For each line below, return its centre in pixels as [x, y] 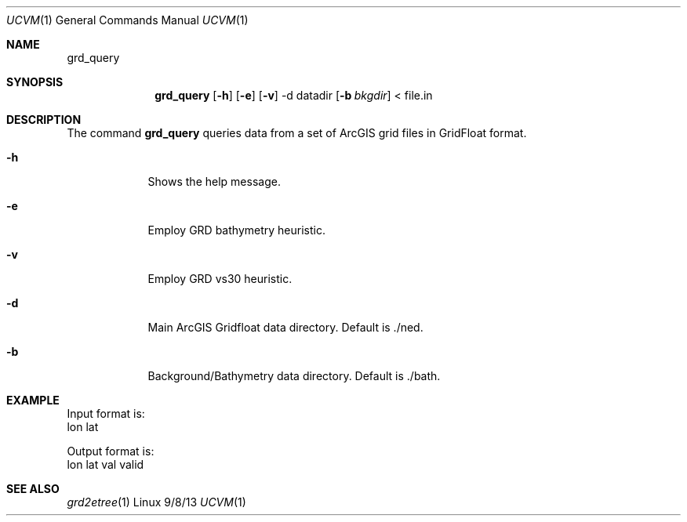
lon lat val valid [105, 464]
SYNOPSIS [35, 82]
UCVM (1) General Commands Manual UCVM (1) [127, 20]
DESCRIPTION [44, 120]
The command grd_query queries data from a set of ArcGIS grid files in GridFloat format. [297, 133]
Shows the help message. [214, 181]
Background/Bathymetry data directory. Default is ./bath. [294, 376]
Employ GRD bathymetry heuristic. [236, 230]
